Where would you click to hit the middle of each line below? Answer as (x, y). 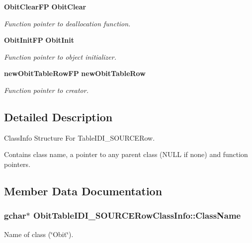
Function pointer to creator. (46, 90)
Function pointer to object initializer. (60, 56)
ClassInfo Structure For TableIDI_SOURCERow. (80, 137)
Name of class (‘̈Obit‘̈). (39, 234)
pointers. (17, 164)
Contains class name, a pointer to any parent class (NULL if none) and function (126, 154)
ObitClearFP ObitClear (45, 6)
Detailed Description (58, 117)
